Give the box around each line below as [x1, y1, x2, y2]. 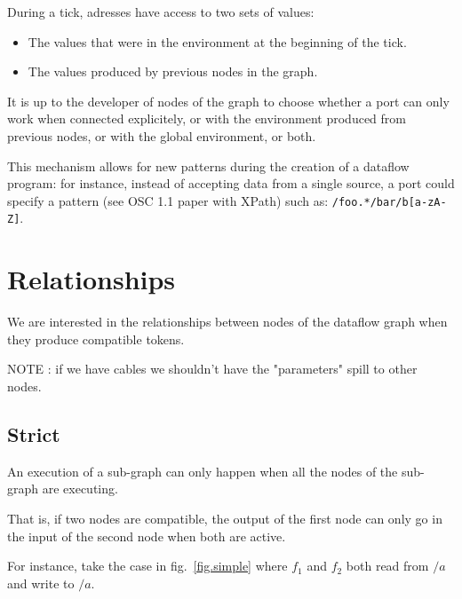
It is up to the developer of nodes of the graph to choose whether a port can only [7, 91, 450, 110]
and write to [7, 573, 75, 592]
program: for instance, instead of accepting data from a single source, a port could [7, 174, 455, 193]
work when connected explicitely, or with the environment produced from [7, 109, 406, 128]
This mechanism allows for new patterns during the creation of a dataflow [7, 156, 410, 175]
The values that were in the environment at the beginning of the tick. [28, 32, 407, 51]
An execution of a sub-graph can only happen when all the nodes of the [7, 461, 398, 480]
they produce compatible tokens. [7, 329, 185, 348]
